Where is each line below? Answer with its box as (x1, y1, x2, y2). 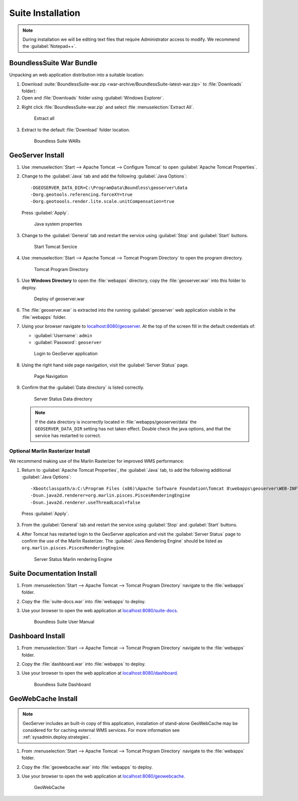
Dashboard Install (9, 632, 66, 640)
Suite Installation (9, 7, 80, 18)
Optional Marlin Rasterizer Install (9, 447, 90, 454)
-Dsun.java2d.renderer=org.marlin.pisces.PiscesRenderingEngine (30, 493, 191, 498)
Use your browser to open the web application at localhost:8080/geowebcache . (21, 773, 186, 779)
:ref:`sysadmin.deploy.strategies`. (22, 734, 91, 740)
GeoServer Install (9, 151, 65, 159)
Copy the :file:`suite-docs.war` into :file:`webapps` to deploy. (21, 598, 146, 604)
